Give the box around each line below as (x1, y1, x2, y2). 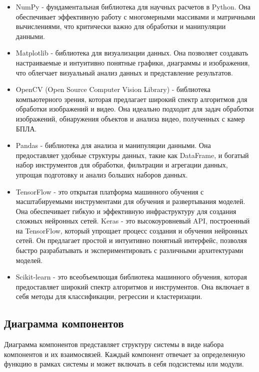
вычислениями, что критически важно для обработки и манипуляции (15, 21, 226, 31)
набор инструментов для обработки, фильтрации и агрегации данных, (15, 159, 228, 170)
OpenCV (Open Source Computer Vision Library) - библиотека (15, 84, 210, 94)
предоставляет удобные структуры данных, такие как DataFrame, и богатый (15, 149, 249, 160)
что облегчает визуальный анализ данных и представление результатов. (15, 67, 233, 77)
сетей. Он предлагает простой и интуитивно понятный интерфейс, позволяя (15, 235, 247, 245)
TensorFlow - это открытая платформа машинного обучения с (15, 186, 204, 196)
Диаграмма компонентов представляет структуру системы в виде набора (4, 339, 224, 349)
